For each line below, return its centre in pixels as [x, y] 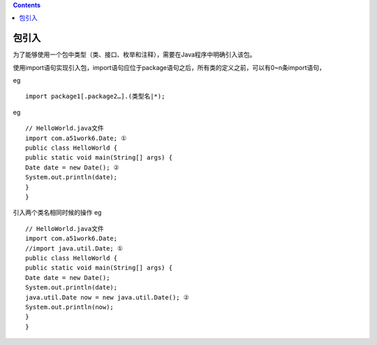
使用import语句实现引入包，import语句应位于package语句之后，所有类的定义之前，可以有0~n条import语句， [169, 67]
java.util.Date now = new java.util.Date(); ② [107, 297]
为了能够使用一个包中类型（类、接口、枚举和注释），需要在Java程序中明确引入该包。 [134, 55]
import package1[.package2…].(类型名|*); [95, 97]
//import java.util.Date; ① [74, 248]
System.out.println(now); [70, 307]
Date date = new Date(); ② [72, 167]
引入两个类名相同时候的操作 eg [57, 213]
